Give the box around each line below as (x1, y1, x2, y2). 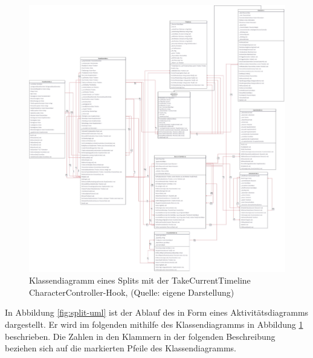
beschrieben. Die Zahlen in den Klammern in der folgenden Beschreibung (5, 330, 276, 342)
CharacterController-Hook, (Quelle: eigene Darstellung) (29, 285, 234, 298)
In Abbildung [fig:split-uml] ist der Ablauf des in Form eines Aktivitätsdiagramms (5, 306, 309, 319)
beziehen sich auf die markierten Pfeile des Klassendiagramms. (5, 342, 236, 354)
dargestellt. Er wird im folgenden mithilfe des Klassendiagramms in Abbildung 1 (5, 318, 303, 331)
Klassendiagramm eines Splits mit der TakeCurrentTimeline (29, 274, 251, 287)
